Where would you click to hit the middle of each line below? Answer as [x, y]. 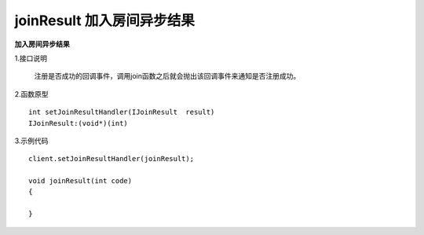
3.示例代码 [31, 141]
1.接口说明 [31, 58]
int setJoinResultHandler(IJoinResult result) [122, 112]
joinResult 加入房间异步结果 [105, 20]
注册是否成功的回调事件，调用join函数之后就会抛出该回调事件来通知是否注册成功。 [167, 76]
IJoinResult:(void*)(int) [79, 123]
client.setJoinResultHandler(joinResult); [111, 159]
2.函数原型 [31, 94]
